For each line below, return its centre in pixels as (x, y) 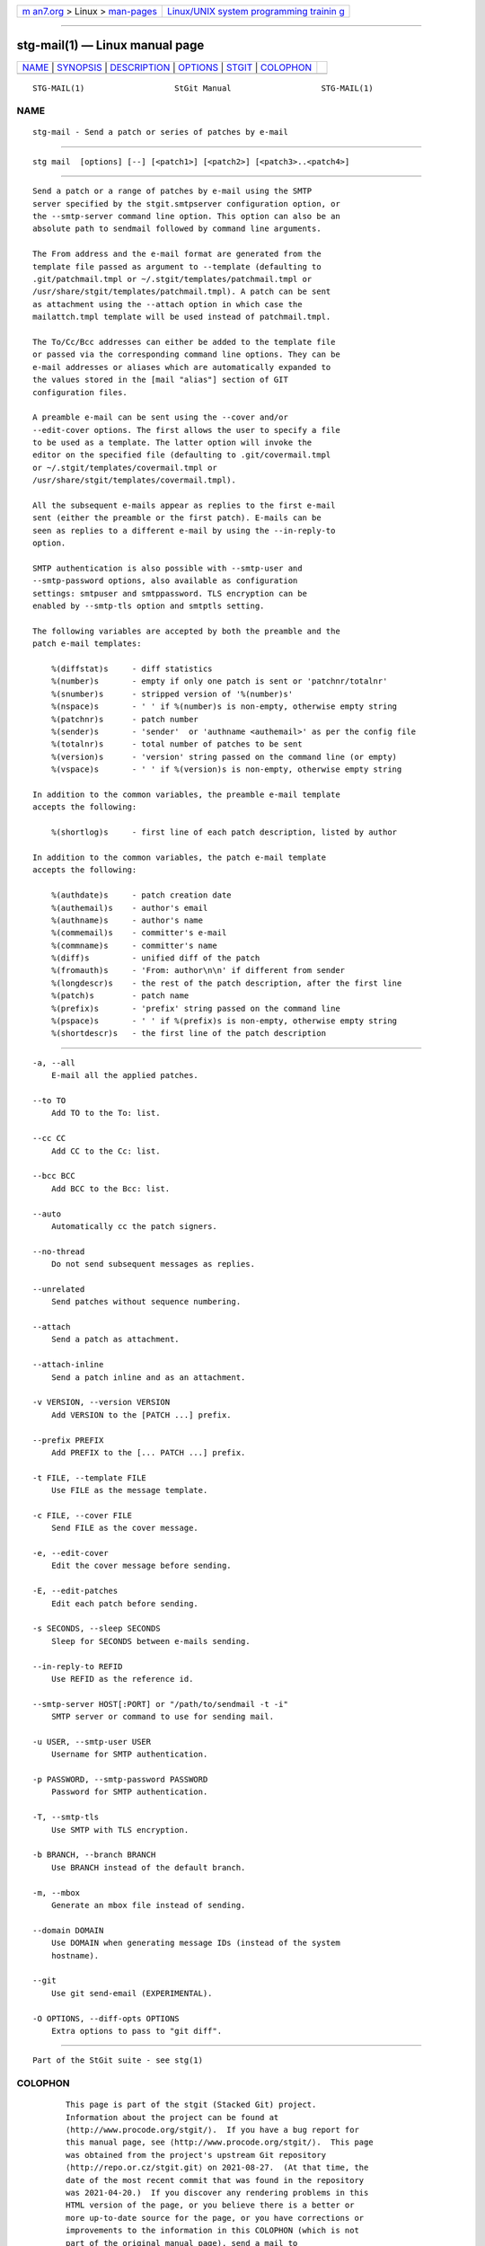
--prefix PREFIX (68, 1440)
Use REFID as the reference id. (122, 1679)
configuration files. (80, 392)
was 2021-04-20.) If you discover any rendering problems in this (217, 2193)
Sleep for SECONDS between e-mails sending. (150, 1641)
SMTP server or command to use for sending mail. (162, 1717)
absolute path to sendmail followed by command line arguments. (177, 229)
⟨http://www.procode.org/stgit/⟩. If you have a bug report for (212, 2130)
